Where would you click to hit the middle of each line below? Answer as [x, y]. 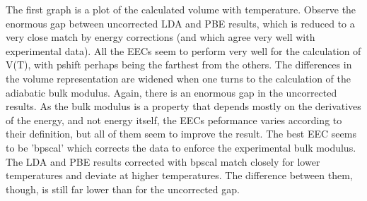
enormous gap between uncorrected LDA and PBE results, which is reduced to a [180, 23]
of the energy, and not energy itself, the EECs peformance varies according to [174, 120]
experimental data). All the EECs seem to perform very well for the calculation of [183, 50]
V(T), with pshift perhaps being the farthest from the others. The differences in [179, 65]
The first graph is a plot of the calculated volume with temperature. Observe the [181, 9]
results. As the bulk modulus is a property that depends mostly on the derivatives [183, 106]
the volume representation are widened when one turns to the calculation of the [178, 78]
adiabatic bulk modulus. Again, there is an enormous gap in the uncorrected [171, 92]
